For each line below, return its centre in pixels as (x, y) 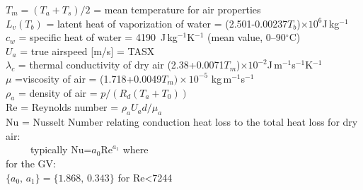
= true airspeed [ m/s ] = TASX (87, 51)
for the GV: (31, 163)
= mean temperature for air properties (177, 9)
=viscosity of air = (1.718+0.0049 (88, 78)
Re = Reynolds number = (62, 107)
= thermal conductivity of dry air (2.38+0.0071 (121, 65)
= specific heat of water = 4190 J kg (98, 37)
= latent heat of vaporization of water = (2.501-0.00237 (167, 23)
